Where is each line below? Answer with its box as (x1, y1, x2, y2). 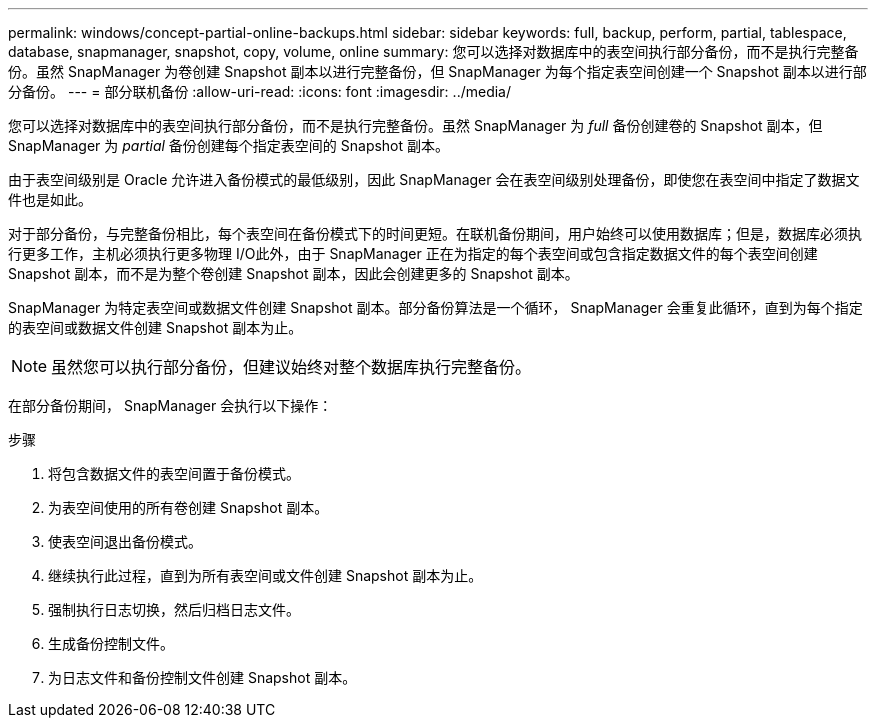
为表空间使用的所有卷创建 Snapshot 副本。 (48, 499, 329, 516)
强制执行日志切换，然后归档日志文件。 (48, 601, 300, 618)
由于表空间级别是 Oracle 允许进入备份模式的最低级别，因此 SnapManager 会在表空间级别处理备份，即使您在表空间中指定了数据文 (8, 171, 860, 188)
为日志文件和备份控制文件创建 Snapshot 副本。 (48, 669, 357, 686)
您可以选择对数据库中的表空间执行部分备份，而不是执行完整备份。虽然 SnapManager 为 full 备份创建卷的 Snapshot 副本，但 (8, 117, 823, 134)
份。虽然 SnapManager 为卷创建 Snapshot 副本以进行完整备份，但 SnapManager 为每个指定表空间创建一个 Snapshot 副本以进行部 (8, 63, 867, 80)
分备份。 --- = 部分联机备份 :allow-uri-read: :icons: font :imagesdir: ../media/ (8, 83, 512, 100)
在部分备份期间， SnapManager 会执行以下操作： (8, 397, 333, 414)
